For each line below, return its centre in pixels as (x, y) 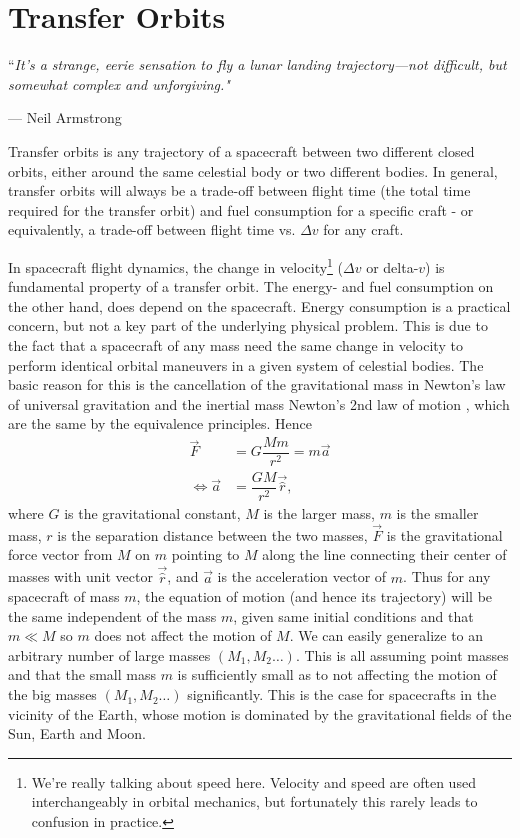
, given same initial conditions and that (353, 615)
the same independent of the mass (112, 615)
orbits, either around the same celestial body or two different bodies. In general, (253, 170)
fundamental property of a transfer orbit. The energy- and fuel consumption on (251, 286)
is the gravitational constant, (152, 513)
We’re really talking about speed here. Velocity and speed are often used (253, 781)
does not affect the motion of (183, 635)
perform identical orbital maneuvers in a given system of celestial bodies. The (246, 364)
